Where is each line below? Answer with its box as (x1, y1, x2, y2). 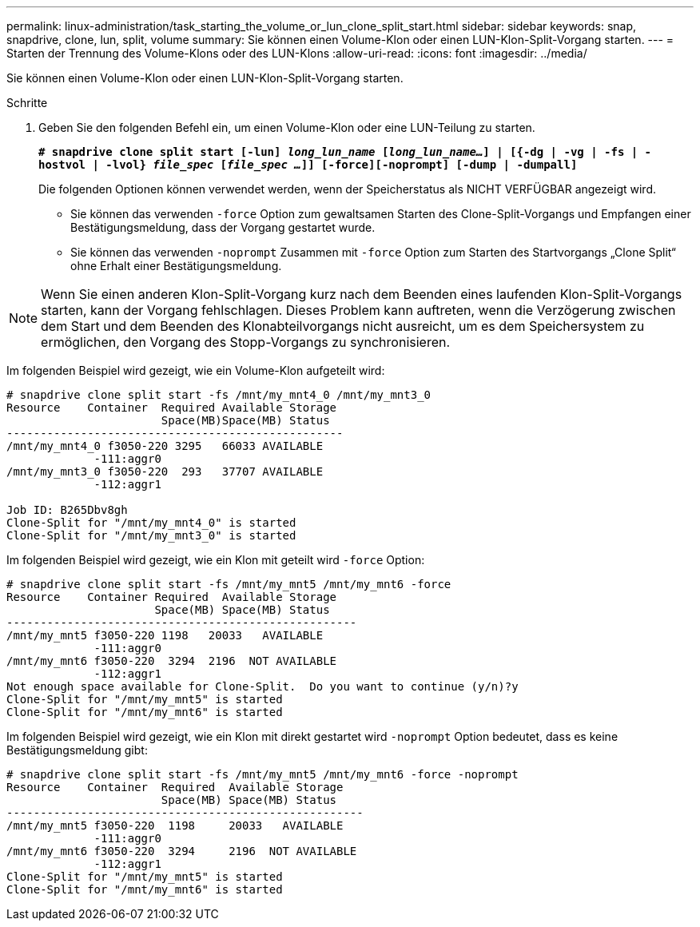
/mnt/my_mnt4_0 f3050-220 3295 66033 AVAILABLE (6, 440, 324, 452)
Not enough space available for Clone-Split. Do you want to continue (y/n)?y (6, 680, 519, 693)
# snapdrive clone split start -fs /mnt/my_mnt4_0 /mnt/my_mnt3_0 (6, 388, 432, 401)
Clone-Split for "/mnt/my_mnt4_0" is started (6, 516, 296, 529)
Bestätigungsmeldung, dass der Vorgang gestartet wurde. (70, 221, 376, 234)
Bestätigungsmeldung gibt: (6, 743, 148, 757)
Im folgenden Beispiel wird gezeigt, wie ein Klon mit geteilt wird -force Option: (6, 553, 425, 567)
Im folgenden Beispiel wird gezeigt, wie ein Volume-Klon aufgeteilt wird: (6, 364, 385, 377)
